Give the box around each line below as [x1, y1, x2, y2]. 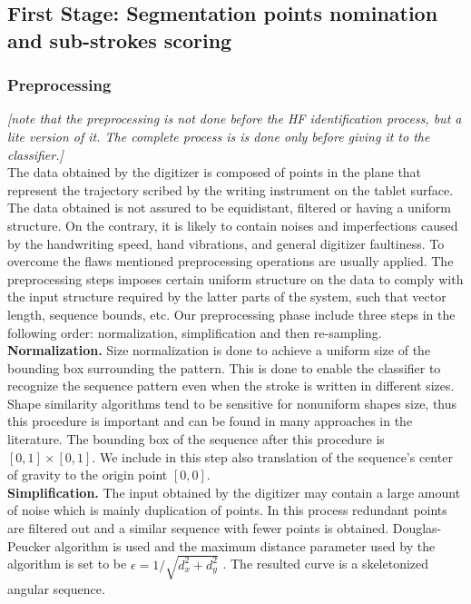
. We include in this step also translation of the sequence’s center [92, 447, 453, 466]
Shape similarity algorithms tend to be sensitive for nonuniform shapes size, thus [7, 393, 457, 412]
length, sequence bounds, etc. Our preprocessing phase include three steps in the [7, 304, 456, 323]
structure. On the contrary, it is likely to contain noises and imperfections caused [7, 215, 458, 234]
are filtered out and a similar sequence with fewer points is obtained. [7, 519, 389, 538]
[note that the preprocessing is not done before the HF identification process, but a [7, 109, 462, 128]
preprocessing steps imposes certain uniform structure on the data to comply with [7, 269, 464, 288]
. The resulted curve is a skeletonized [222, 554, 429, 573]
